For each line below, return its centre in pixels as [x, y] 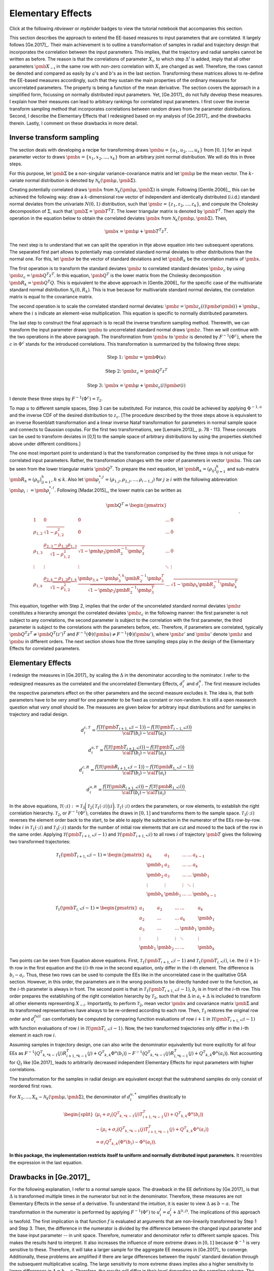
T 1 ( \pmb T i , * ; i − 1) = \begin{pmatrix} [96, 909]
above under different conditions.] [45, 444]
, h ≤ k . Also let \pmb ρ [75, 479]
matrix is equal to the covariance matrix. [51, 297]
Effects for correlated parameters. [45, 649]
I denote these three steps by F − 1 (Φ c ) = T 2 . [56, 399]
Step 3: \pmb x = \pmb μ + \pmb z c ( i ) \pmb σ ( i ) [136, 386]
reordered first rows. [31, 1086]
